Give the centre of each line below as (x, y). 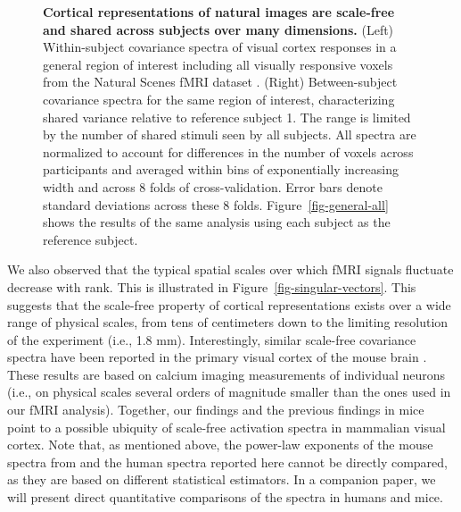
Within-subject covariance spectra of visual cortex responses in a (220, 47)
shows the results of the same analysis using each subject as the (217, 222)
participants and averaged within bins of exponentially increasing (221, 169)
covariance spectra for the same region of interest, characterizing (219, 99)
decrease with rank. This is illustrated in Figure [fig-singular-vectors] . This (212, 286)
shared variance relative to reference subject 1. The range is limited (227, 117)
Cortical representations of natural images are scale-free (219, 12)
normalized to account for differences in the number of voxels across (228, 151)
